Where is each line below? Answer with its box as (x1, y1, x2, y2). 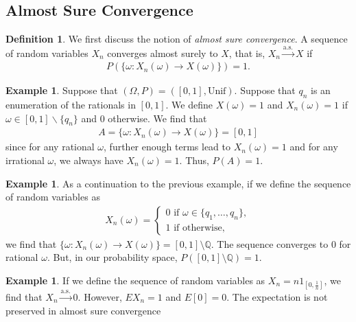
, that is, (228, 45, 265, 60)
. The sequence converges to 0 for (211, 236, 351, 251)
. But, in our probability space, (47, 250, 178, 264)
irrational (5, 153, 45, 168)
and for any (289, 139, 338, 154)
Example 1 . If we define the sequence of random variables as (5, 273, 265, 288)
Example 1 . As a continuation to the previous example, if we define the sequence (5, 176, 351, 190)
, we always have (54, 153, 123, 168)
